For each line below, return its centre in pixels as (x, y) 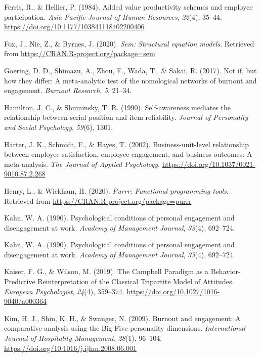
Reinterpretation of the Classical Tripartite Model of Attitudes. (136, 281)
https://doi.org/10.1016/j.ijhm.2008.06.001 (70, 348)
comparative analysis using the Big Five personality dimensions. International (125, 328)
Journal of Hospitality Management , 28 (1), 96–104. (83, 338)
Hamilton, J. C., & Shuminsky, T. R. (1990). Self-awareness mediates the (117, 107)
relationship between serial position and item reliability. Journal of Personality (126, 117)
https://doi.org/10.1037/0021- (209, 164)
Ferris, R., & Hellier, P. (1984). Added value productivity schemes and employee (128, 7)
